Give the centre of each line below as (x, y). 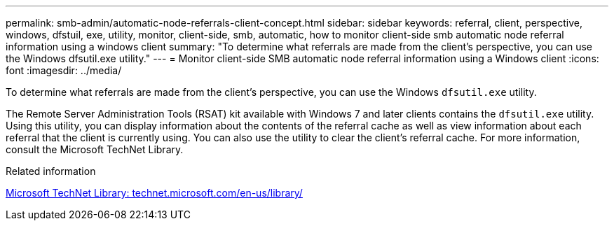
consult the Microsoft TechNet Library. (95, 149)
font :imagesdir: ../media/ (64, 70)
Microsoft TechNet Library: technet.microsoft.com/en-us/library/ (154, 193)
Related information (51, 171)
